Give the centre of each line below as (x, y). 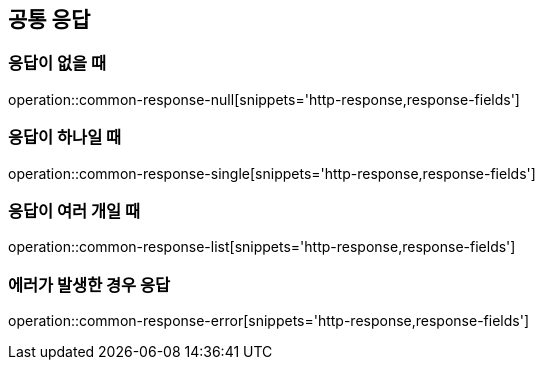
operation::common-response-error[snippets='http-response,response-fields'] (268, 321)
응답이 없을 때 (57, 63)
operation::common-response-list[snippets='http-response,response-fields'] (262, 247)
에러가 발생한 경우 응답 (89, 284)
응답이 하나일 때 (65, 137)
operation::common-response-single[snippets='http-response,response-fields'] (272, 173)
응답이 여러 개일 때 (74, 210)
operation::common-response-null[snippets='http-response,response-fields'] (264, 99)
